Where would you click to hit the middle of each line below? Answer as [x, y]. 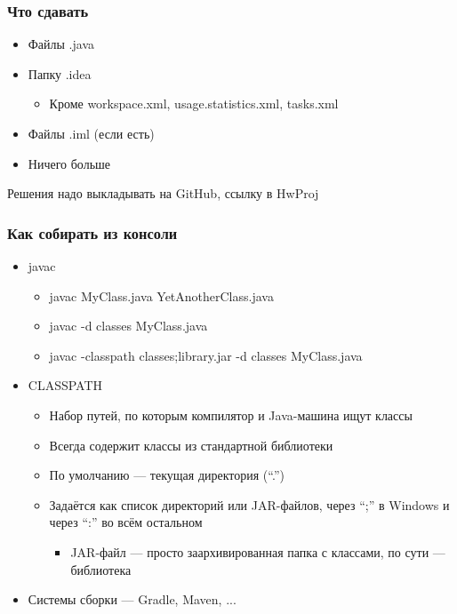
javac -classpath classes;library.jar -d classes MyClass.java [206, 355]
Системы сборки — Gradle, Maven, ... [132, 599]
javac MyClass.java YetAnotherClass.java [161, 295]
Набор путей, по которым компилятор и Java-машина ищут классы [231, 415]
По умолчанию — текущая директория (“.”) [167, 475]
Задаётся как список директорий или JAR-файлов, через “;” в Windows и [249, 504]
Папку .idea [60, 73]
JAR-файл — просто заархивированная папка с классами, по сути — [258, 551]
